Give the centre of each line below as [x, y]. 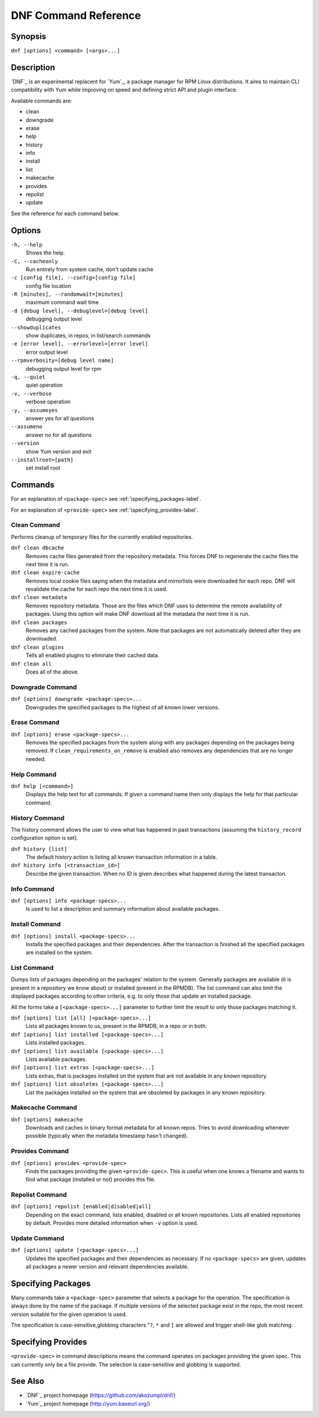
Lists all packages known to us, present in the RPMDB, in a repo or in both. [116, 1026]
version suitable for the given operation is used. [69, 1314]
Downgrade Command [44, 687]
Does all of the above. [52, 672]
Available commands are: [42, 101]
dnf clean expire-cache [45, 573]
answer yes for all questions [60, 418]
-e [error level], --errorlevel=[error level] [79, 344]
